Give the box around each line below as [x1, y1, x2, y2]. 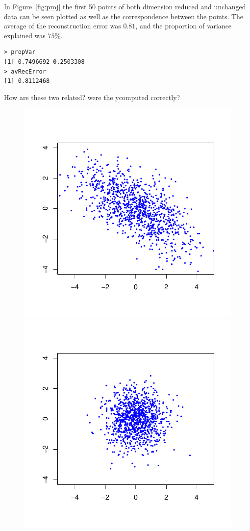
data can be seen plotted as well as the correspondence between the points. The [4, 11, 244, 21]
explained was [4, 30, 46, 40]
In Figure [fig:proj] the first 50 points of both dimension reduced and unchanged [4, 1, 246, 11]
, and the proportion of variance [135, 21, 232, 31]
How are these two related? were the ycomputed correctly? [4, 92, 180, 102]
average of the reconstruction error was [4, 21, 121, 31]
